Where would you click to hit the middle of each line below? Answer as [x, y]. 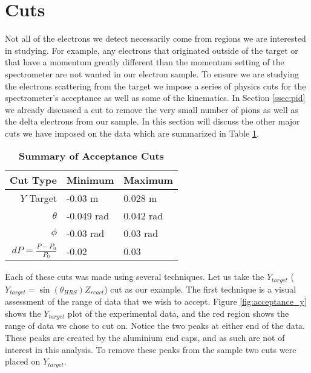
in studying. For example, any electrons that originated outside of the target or [152, 50]
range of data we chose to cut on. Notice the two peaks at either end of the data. [155, 326]
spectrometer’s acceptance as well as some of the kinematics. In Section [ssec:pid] [155, 98]
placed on [23, 361]
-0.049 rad [88, 216]
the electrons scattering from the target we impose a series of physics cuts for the [155, 86]
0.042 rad [143, 216]
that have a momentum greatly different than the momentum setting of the [145, 62]
